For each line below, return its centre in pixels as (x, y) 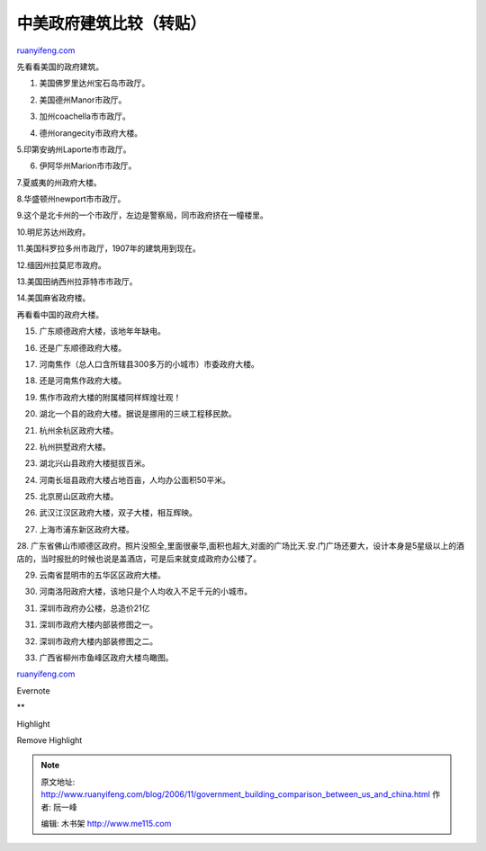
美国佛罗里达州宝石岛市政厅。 (94, 83)
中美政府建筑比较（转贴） (112, 23)
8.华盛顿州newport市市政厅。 (71, 199)
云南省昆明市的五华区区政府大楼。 (102, 575)
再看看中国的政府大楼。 (60, 314)
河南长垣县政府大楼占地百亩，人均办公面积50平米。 (135, 479)
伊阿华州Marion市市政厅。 (88, 166)
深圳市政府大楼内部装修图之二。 (98, 641)
